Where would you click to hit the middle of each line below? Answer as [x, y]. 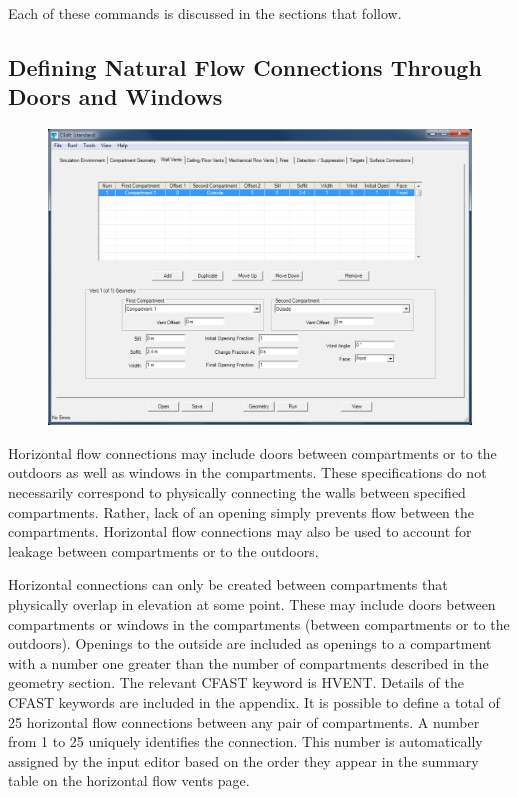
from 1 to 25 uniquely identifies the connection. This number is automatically [245, 741]
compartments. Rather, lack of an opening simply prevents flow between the [241, 511]
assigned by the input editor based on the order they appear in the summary [243, 760]
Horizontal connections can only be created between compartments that [228, 584]
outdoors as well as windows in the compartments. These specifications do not [247, 472]
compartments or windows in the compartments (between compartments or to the [259, 623]
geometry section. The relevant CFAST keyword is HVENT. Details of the [236, 682]
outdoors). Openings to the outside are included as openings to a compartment [250, 643]
